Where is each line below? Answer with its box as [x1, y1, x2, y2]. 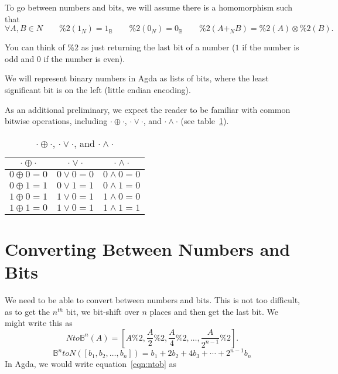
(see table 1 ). [180, 115, 229, 127]
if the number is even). [43, 52, 125, 64]
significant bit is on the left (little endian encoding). [5, 83, 191, 95]
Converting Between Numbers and [5, 236, 291, 260]
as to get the [5, 305, 50, 317]
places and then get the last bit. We [149, 305, 278, 317]
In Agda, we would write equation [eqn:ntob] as [5, 358, 176, 370]
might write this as [5, 317, 73, 329]
